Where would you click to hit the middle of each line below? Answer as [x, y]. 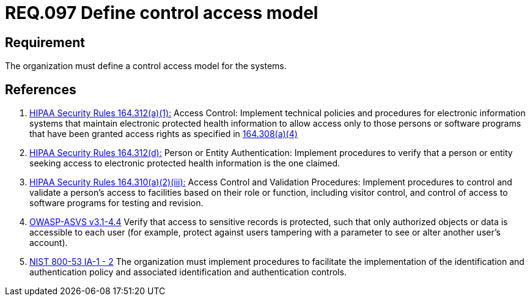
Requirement [45, 42]
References [41, 89]
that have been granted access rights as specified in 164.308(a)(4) [164, 134]
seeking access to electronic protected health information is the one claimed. [185, 163]
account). [49, 243]
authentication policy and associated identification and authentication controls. [188, 272]
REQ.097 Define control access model [162, 13]
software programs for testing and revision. [116, 203]
